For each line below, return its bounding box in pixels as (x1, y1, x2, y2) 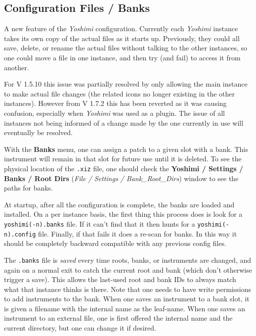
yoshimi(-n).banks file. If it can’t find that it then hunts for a (4, 218, 195, 229)
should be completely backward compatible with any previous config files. (4, 238, 226, 248)
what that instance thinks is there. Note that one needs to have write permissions (4, 284, 251, 294)
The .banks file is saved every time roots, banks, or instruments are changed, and (4, 254, 252, 265)
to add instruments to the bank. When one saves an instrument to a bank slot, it (4, 293, 250, 304)
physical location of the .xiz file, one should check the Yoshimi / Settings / (4, 163, 244, 173)
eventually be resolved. (4, 127, 73, 138)
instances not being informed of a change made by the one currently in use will (4, 117, 244, 128)
